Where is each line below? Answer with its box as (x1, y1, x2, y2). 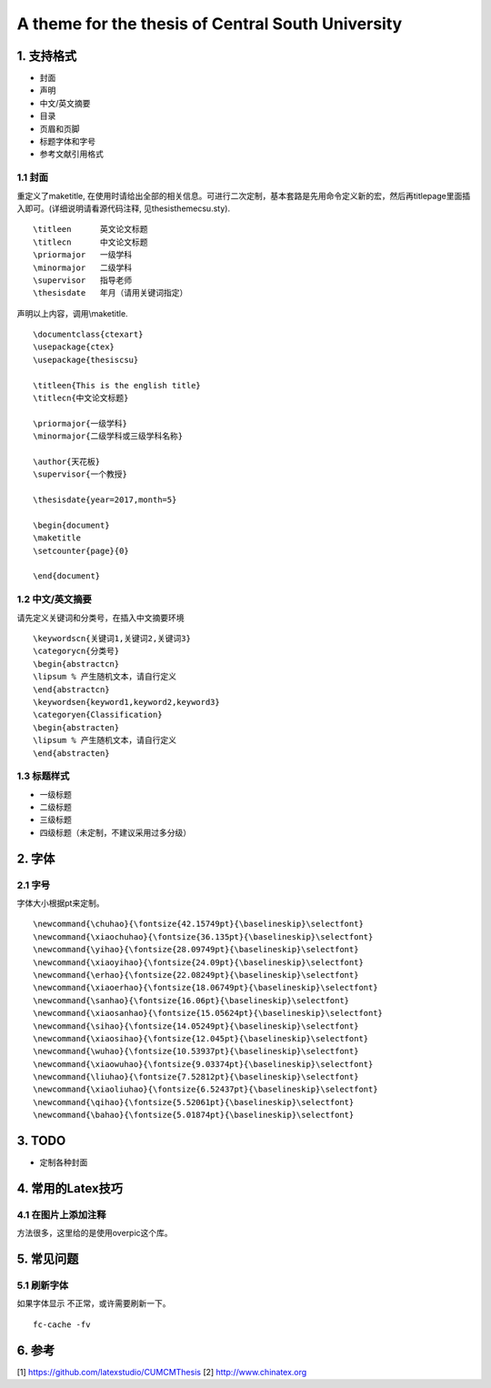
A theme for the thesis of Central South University (16, 14, 403, 34)
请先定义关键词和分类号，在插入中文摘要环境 (16, 612, 185, 623)
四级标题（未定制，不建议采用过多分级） (39, 827, 191, 838)
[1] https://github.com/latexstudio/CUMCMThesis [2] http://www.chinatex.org (16, 1366, 307, 1377)
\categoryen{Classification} (33, 709, 163, 720)
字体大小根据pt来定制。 (16, 898, 105, 909)
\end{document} (33, 571, 101, 581)
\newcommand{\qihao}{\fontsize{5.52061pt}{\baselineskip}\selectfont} (33, 1097, 355, 1107)
